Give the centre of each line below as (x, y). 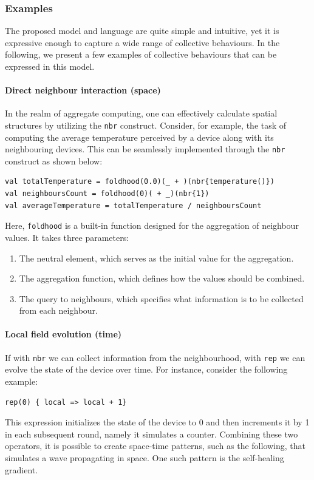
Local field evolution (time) (63, 334)
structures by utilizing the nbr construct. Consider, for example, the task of (146, 125)
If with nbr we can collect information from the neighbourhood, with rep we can (155, 357)
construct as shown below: (54, 161)
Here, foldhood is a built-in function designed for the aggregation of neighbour (152, 225)
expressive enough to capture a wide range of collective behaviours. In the (142, 42)
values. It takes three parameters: (67, 237)
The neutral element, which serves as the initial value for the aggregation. (156, 258)
